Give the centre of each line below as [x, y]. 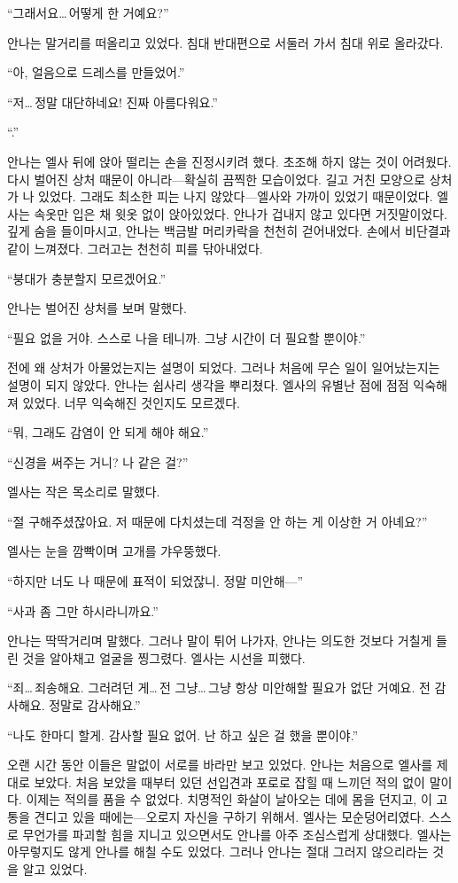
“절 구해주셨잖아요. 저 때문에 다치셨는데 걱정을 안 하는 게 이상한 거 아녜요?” [217, 521]
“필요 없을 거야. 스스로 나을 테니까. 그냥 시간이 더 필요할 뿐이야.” [186, 337]
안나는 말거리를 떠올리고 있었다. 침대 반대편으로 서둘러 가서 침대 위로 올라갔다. [225, 42]
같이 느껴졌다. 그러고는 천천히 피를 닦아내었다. [135, 248]
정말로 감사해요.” [95, 705]
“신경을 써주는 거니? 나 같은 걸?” [98, 461]
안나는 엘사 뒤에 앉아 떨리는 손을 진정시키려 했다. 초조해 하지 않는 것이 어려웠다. [229, 161]
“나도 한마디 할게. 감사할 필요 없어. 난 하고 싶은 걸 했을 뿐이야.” [183, 735]
